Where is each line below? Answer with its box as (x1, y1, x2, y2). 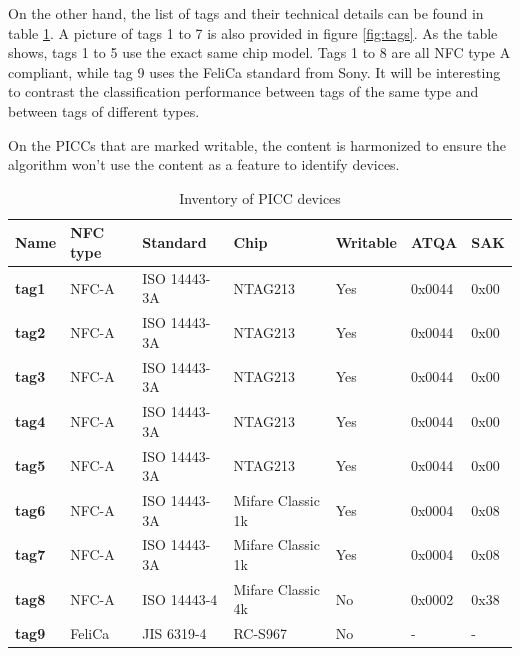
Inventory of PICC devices (179, 187, 341, 208)
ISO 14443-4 (142, 588, 218, 609)
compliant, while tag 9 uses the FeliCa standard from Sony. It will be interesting (8, 61, 501, 82)
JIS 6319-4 (142, 623, 207, 644)
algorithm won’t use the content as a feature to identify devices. (8, 154, 400, 175)
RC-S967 (233, 623, 287, 644)
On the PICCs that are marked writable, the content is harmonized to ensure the (8, 134, 506, 155)
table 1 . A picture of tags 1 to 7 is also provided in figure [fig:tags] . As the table (8, 22, 498, 43)
